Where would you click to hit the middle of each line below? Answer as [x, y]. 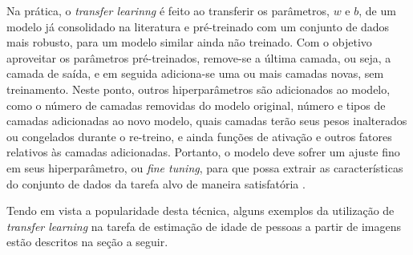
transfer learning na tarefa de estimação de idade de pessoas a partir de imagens [204, 226]
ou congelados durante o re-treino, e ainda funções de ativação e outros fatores [199, 136]
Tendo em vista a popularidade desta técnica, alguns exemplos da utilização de [200, 210]
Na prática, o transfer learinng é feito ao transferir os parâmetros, [168, 10]
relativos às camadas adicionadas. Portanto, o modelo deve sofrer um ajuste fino [203, 152]
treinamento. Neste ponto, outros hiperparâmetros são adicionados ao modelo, [198, 89]
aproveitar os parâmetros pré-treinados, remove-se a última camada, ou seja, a [199, 57]
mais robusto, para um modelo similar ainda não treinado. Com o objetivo [189, 42]
